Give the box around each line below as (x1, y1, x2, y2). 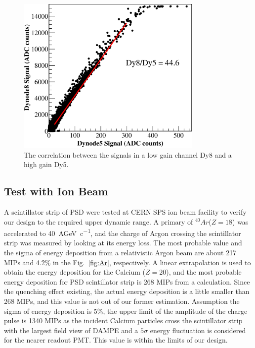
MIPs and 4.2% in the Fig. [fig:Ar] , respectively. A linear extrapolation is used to (4, 257, 251, 267)
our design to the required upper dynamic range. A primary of (4, 216, 193, 227)
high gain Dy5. (24, 159, 69, 170)
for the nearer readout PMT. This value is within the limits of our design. (4, 335, 228, 345)
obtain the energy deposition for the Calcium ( (4, 267, 146, 277)
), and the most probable (166, 267, 242, 277)
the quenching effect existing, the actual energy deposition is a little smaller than (4, 286, 250, 296)
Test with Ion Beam (4, 183, 108, 199)
